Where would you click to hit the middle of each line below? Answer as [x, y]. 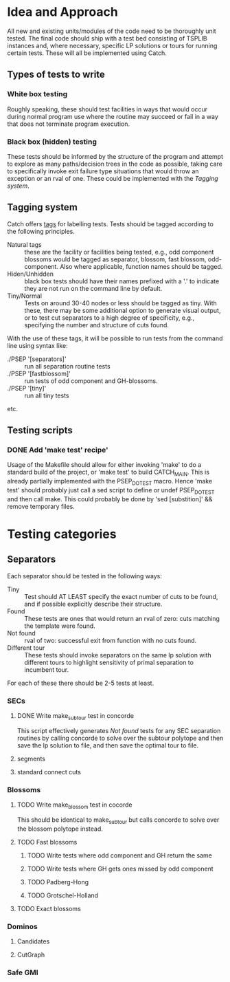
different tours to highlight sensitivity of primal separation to [109, 662]
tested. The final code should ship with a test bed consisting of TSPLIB [107, 38]
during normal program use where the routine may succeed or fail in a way [113, 116]
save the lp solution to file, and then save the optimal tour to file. [108, 745]
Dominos [22, 926]
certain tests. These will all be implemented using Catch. [87, 53]
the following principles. [41, 231]
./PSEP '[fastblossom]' [39, 373]
